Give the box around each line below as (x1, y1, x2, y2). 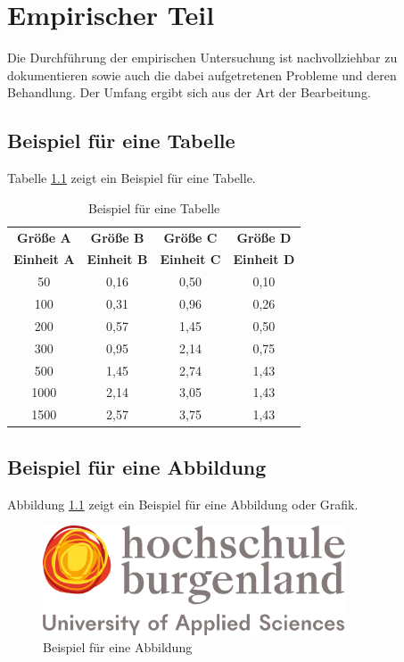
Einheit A (13, 250, 75, 269)
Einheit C (160, 250, 221, 269)
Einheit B (87, 250, 148, 269)
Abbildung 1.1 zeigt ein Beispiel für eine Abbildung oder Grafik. (7, 494, 359, 513)
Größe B (90, 228, 144, 246)
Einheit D (233, 250, 295, 269)
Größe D (236, 228, 292, 246)
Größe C (163, 228, 218, 246)
